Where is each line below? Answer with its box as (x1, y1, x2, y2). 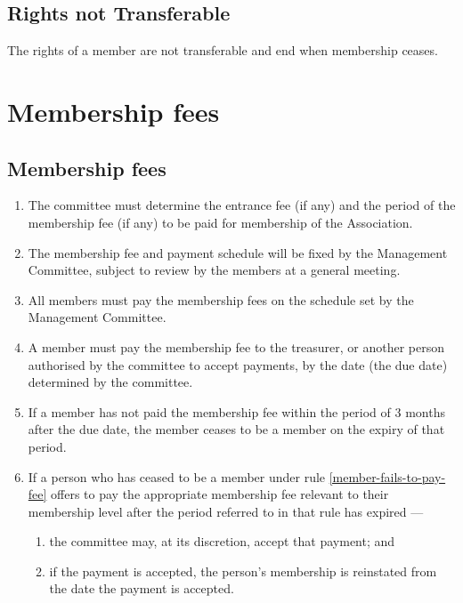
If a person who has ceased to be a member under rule (28, 467, 326, 486)
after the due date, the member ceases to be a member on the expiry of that (28, 420, 445, 438)
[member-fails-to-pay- (329, 467, 446, 486)
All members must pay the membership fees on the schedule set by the (28, 290, 414, 309)
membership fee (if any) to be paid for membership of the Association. (28, 213, 413, 231)
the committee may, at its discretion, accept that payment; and (49, 532, 395, 551)
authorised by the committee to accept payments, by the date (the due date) (28, 355, 448, 374)
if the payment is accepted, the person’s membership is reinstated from (49, 561, 437, 580)
